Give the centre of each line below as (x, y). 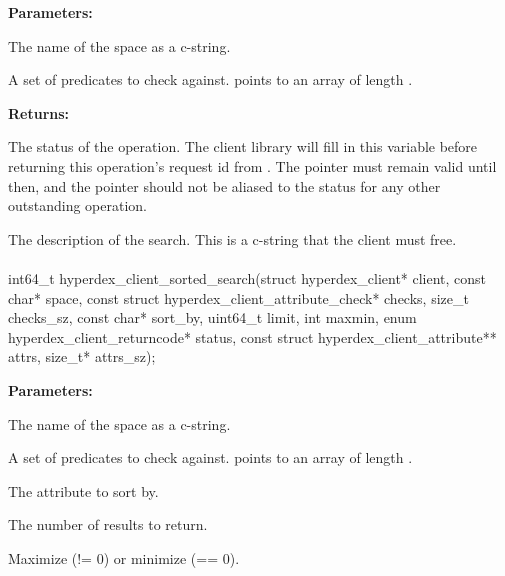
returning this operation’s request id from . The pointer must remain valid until (252, 165)
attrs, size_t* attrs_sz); (82, 356)
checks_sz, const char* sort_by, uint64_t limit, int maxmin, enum (212, 317)
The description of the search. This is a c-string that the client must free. (232, 238)
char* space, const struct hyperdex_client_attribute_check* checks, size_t (238, 297)
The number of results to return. (108, 524)
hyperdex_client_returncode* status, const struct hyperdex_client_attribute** (252, 336)
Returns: (39, 112)
